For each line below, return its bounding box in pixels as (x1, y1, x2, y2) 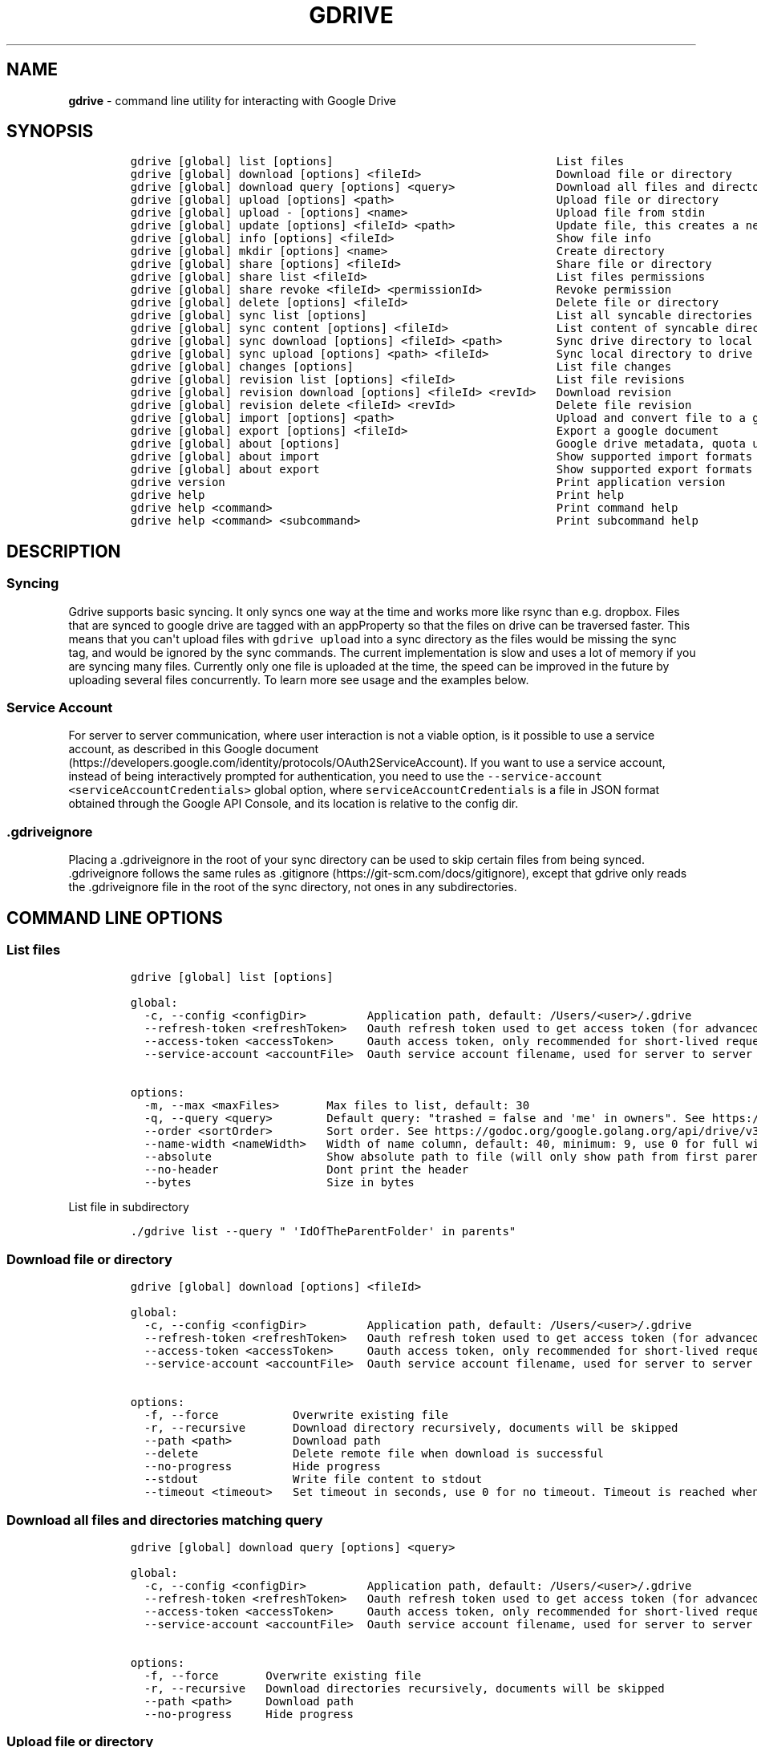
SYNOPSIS (6, 121, 94, 142)
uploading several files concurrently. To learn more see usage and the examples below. (68, 672, 529, 687)
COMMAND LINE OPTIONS (6, 907, 223, 928)
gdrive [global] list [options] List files (130, 155, 625, 168)
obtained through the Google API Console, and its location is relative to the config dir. (68, 796, 519, 811)
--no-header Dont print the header (144, 1163, 469, 1177)
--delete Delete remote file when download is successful (144, 1447, 604, 1461)
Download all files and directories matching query (6, 1511, 323, 1528)
